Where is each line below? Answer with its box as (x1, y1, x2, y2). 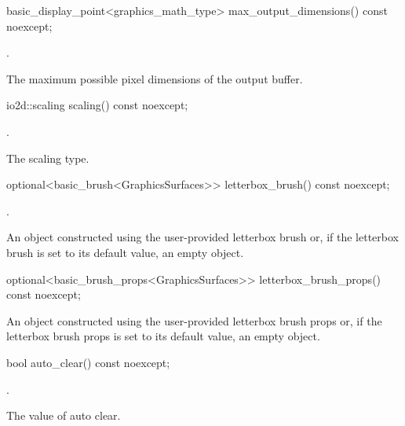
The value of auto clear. (6, 407, 121, 424)
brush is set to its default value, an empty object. (6, 244, 244, 260)
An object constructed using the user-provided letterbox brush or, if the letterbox (6, 229, 399, 245)
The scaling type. (6, 149, 89, 166)
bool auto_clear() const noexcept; (6, 354, 170, 370)
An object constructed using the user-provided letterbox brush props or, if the (6, 312, 382, 329)
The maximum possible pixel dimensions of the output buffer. (6, 70, 303, 86)
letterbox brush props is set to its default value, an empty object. (6, 328, 320, 344)
